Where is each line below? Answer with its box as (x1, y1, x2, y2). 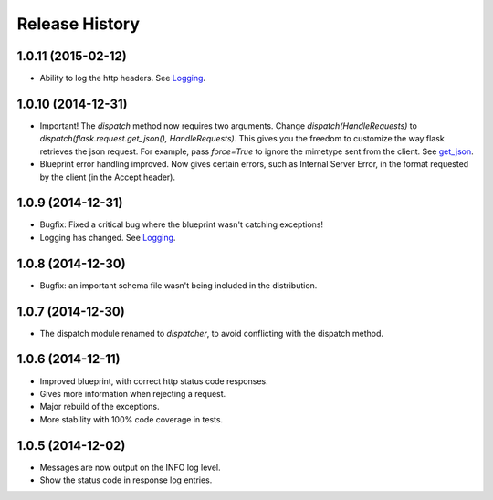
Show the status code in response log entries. (39, 474, 213, 485)
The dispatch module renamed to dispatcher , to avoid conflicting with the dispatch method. (39, 328, 383, 339)
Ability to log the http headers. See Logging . (39, 73, 205, 84)
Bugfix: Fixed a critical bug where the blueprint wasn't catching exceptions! (39, 219, 324, 230)
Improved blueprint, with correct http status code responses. (39, 375, 268, 387)
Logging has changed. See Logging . (39, 232, 176, 243)
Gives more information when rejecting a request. (39, 388, 226, 399)
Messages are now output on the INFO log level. (39, 462, 221, 473)
